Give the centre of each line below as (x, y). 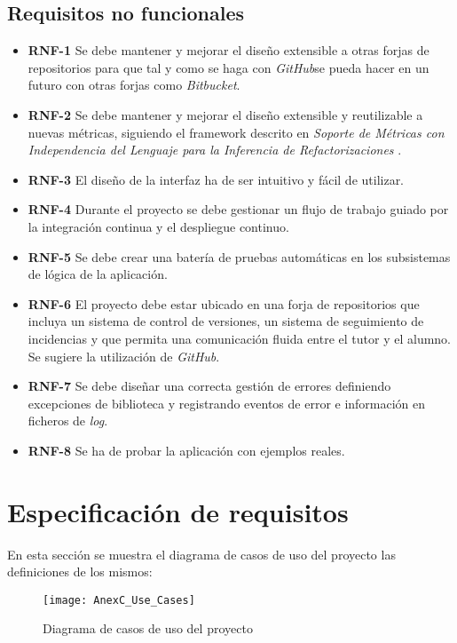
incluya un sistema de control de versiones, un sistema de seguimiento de (226, 321)
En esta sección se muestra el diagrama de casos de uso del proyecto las (201, 554)
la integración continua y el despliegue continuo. (158, 226)
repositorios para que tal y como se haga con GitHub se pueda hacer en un (228, 67)
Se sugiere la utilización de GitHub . (124, 356)
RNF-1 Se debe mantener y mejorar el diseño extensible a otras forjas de (228, 50)
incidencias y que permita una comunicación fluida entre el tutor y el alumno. (240, 338)
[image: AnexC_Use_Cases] (119, 600)
